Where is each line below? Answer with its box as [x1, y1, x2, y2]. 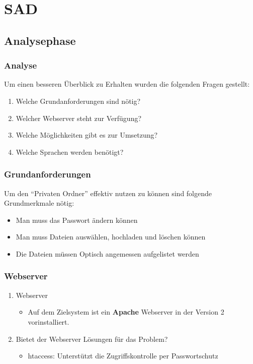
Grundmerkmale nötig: [4, 198, 74, 208]
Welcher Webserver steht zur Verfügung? [16, 112, 142, 123]
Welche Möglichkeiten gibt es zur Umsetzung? [16, 130, 158, 140]
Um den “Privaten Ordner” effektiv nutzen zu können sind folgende [4, 188, 212, 198]
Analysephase [4, 32, 76, 48]
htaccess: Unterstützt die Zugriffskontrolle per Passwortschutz [28, 350, 218, 361]
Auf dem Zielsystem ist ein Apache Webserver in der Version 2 [28, 307, 224, 317]
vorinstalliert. [28, 316, 69, 327]
